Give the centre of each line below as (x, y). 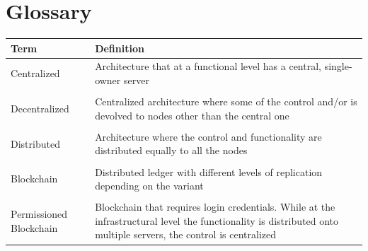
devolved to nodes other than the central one (192, 115)
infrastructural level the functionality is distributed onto (217, 220)
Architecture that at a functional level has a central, (208, 66)
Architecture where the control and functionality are (208, 136)
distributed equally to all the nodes (171, 150)
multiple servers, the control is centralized (185, 234)
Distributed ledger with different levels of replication (209, 171)
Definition (120, 48)
